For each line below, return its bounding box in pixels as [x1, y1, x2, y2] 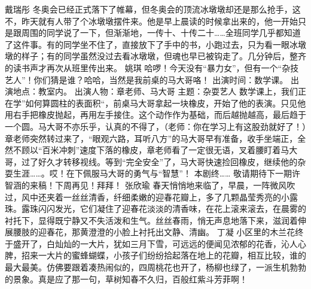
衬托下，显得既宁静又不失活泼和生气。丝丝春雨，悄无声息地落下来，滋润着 [5, 214, 298, 226]
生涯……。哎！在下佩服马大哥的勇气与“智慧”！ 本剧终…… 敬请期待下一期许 [13, 167, 301, 180]
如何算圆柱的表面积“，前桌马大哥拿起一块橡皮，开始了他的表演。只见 [25, 96, 298, 109]
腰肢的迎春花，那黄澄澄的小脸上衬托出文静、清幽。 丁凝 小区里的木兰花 [13, 226, 295, 238]
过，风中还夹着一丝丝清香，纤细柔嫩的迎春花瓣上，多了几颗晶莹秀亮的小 [5, 190, 289, 203]
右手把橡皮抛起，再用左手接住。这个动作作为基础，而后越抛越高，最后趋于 [13, 108, 306, 121]
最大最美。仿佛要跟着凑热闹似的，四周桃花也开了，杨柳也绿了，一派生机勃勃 [5, 261, 306, 273]
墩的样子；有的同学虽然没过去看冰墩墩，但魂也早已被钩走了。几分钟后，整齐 [5, 50, 306, 62]
